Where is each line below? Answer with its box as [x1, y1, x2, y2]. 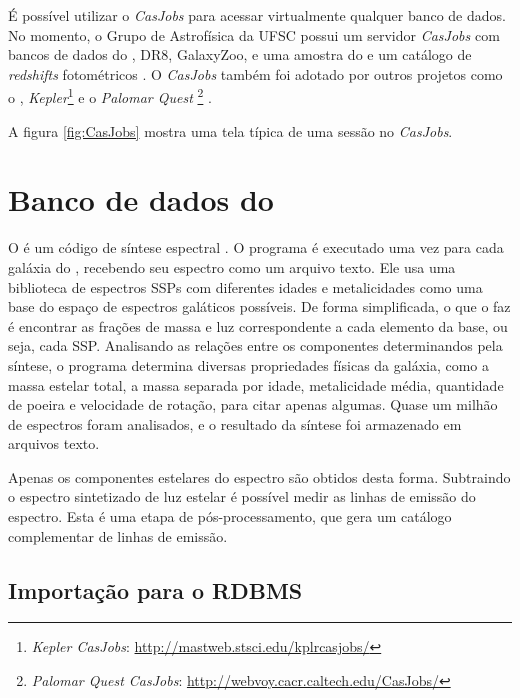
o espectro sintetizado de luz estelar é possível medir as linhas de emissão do [8, 486, 476, 507]
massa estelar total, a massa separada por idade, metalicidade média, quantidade [8, 374, 504, 395]
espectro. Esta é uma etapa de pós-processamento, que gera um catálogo [8, 506, 452, 527]
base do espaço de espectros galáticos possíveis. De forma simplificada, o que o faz [8, 296, 511, 317]
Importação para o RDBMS [8, 574, 303, 605]
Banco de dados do [8, 179, 274, 220]
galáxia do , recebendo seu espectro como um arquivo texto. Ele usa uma [8, 256, 456, 277]
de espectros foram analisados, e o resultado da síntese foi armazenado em [8, 413, 462, 434]
